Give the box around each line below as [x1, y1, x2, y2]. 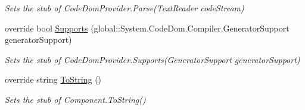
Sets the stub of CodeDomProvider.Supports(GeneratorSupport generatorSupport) [5, 53, 300, 65]
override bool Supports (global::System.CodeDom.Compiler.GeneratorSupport [5, 21, 290, 34]
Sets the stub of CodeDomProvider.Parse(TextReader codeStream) [5, 2, 244, 14]
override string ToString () [5, 73, 102, 86]
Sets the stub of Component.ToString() [5, 93, 146, 105]
